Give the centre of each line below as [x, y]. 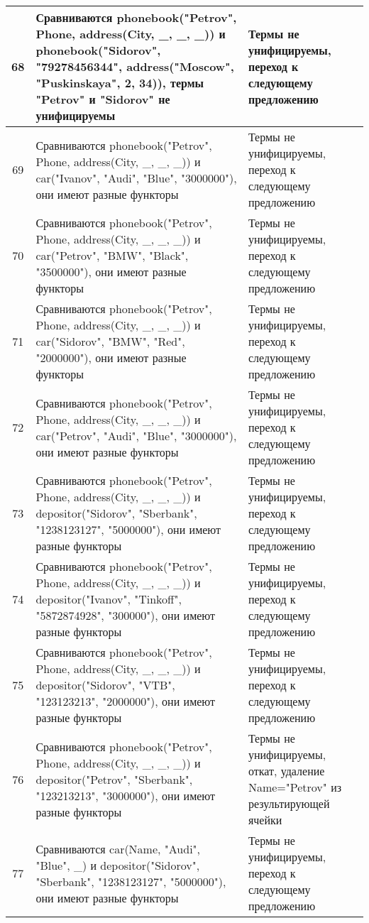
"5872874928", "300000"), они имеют [126, 615]
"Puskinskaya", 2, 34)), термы [120, 83]
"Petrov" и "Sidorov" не [103, 99]
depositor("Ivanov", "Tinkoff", [109, 599]
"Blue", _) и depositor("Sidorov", [118, 865]
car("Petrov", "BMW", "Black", [112, 255]
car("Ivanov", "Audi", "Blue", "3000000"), [136, 177]
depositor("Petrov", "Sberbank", [114, 779]
